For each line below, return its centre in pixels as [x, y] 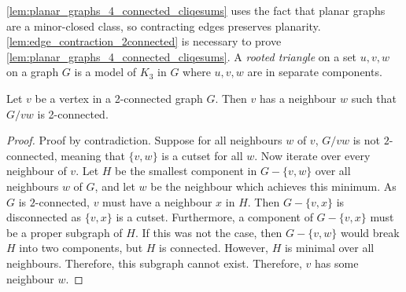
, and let [115, 186]
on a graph [33, 72]
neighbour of [37, 171]
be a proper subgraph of [65, 232]
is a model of [105, 72]
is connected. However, [214, 248]
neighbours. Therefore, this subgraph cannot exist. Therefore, [154, 263]
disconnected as [44, 217]
